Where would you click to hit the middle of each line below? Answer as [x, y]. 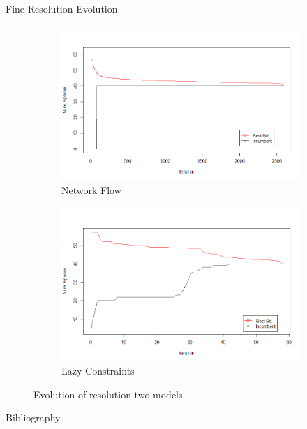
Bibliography [33, 417]
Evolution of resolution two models [108, 394]
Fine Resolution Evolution [62, 8]
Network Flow [91, 189]
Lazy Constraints [98, 371]
